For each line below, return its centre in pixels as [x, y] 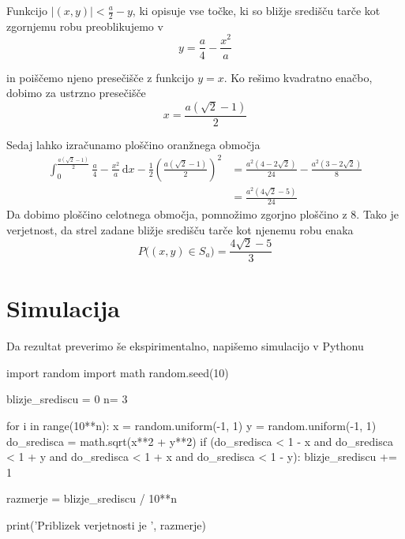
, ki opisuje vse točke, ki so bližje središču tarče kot [256, 10]
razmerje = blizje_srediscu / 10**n [92, 498]
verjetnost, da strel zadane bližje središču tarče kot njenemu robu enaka [180, 229]
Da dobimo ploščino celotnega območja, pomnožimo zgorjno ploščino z [177, 214]
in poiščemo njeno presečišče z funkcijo [100, 77]
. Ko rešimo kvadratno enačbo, [298, 77]
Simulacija [63, 308]
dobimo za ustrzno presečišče [76, 93]
